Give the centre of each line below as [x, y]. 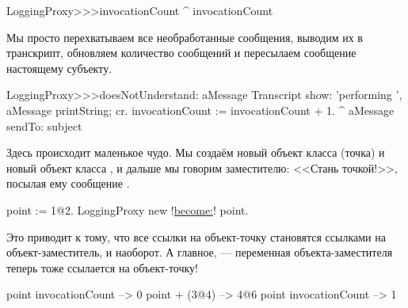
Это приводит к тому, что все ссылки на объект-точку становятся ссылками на [196, 236]
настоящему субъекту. [59, 68]
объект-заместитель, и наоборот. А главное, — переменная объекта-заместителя [200, 252]
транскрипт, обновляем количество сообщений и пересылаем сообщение [181, 53]
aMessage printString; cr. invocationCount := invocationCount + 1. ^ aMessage [200, 110]
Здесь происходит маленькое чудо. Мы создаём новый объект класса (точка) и [196, 152]
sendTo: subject [44, 125]
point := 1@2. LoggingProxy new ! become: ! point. [128, 209]
